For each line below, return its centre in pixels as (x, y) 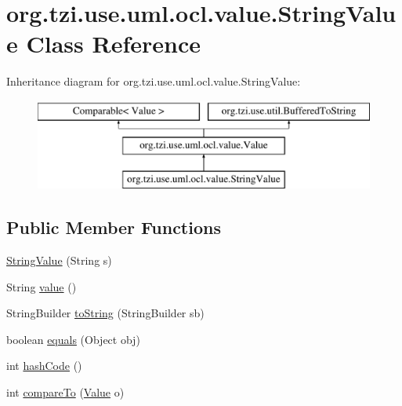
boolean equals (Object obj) (73, 339)
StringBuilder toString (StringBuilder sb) (105, 313)
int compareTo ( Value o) (65, 392)
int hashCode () (44, 366)
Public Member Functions (114, 227)
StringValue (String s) (59, 260)
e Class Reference (103, 44)
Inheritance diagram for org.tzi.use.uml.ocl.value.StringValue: (154, 81)
